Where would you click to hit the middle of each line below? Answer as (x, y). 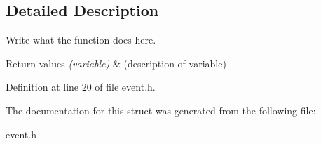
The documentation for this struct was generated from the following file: (161, 110)
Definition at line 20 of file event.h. (81, 87)
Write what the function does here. (81, 40)
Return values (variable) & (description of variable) (116, 63)
